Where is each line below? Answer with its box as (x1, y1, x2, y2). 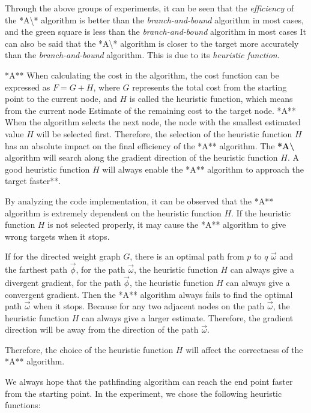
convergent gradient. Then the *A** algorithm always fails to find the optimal (5, 288, 293, 300)
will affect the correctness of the (186, 343, 303, 355)
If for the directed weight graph (5, 250, 121, 263)
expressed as (5, 80, 50, 93)
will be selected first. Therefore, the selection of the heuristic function (36, 127, 292, 140)
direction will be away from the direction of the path (5, 323, 199, 336)
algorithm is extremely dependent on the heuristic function (5, 206, 222, 219)
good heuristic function (5, 162, 90, 175)
